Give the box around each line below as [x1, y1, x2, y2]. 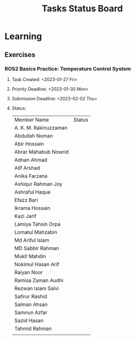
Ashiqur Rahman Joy [14, 180, 63, 187]
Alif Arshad [14, 164, 40, 171]
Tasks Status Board [41, 3, 123, 14]
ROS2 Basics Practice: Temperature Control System [4, 65, 131, 72]
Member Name [14, 116, 49, 123]
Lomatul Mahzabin [14, 228, 58, 235]
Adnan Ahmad [14, 156, 48, 163]
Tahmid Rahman [14, 325, 52, 332]
